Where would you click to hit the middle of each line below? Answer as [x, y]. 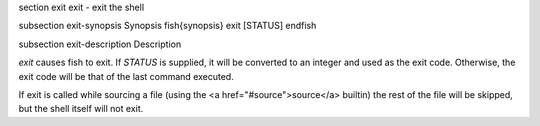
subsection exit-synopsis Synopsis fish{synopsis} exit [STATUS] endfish [167, 26]
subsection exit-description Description [100, 44]
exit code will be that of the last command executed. [126, 76]
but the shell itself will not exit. [81, 109]
